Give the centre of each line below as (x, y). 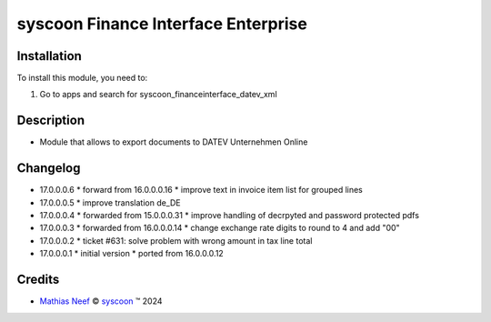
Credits (38, 280)
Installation (49, 56)
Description (51, 121)
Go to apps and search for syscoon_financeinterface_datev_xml (158, 95)
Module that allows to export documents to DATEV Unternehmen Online (174, 142)
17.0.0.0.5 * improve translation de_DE (110, 202)
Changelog (49, 168)
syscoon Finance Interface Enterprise (162, 24)
